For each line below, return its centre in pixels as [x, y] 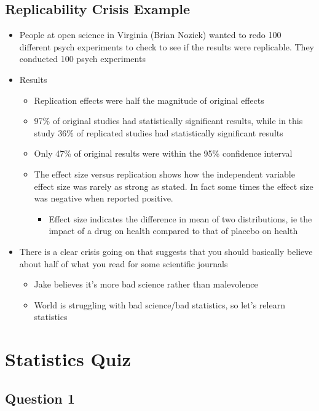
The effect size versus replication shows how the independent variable [164, 174]
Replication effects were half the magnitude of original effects [149, 100]
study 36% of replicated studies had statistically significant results [159, 132]
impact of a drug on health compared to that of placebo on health [173, 231]
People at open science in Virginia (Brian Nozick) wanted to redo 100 [150, 35]
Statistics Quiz [68, 359]
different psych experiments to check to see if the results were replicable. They [167, 46]
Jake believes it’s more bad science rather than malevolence [146, 284]
